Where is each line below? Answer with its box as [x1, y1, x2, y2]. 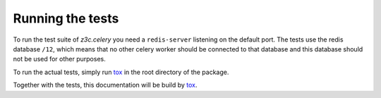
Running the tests [13, 11, 119, 26]
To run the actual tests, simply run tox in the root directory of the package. [13, 68, 229, 76]
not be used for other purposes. [13, 55, 106, 63]
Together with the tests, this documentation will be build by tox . [13, 81, 198, 90]
